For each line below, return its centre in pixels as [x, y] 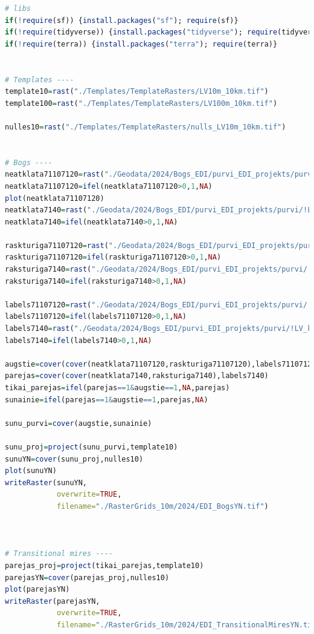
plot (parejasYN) [37, 590]
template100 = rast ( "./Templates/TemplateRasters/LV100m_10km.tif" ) [141, 103]
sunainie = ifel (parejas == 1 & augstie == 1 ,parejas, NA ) [107, 400]
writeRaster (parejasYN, [53, 601]
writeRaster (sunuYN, [46, 482]
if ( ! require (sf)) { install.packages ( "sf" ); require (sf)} [122, 20]
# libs [18, 8]
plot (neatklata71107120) [55, 198]
